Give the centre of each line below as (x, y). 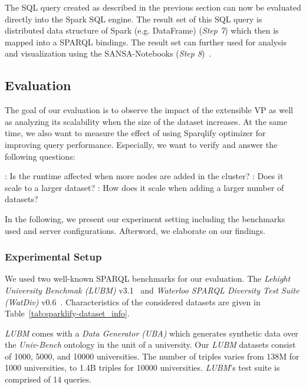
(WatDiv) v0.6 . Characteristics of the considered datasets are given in (133, 301)
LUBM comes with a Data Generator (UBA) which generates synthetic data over (152, 333)
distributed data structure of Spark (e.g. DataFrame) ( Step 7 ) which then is (142, 30)
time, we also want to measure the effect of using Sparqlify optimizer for (135, 133)
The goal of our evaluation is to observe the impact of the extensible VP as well (149, 110)
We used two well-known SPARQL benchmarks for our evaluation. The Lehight (148, 278)
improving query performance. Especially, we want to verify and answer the (141, 144)
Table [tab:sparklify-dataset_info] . (67, 313)
